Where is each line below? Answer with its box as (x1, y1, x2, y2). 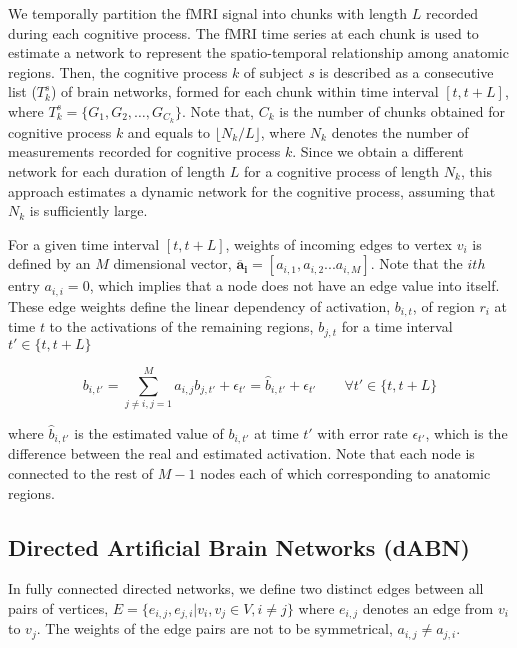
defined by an (8, 253, 91, 274)
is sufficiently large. (29, 200, 148, 221)
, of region (412, 295, 475, 316)
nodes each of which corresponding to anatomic (200, 462, 491, 483)
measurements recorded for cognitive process (8, 141, 281, 162)
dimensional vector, (113, 253, 232, 274)
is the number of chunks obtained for (279, 100, 506, 121)
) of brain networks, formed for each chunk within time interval (50, 81, 439, 102)
